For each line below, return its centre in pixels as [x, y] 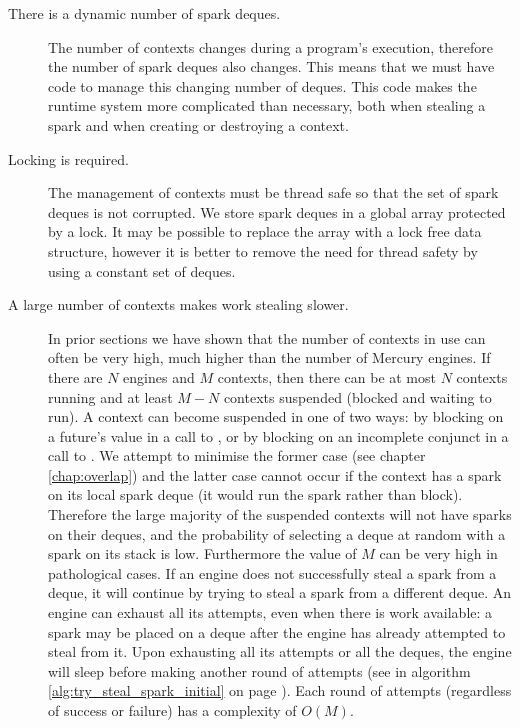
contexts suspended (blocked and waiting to [357, 396]
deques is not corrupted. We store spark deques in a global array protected [277, 211]
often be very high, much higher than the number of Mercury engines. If [269, 357]
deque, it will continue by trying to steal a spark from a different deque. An [280, 592]
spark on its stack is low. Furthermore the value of [202, 553]
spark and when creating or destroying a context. [198, 124]
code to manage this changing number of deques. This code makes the [262, 85]
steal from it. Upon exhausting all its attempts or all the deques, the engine [280, 651]
